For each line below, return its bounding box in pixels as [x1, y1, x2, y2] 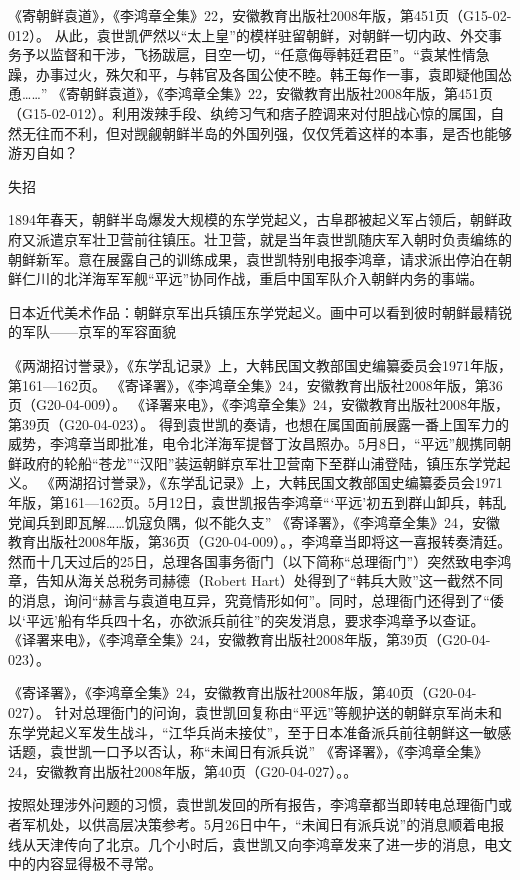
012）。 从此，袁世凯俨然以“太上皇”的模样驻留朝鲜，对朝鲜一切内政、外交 [8, 24, 488, 45]
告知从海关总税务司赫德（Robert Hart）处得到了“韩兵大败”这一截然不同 [35, 570, 503, 591]
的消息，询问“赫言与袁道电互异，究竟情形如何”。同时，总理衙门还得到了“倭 [8, 590, 504, 611]
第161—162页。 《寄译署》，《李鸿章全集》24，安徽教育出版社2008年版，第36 [8, 374, 503, 395]
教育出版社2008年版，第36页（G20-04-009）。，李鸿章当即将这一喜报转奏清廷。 [8, 531, 512, 552]
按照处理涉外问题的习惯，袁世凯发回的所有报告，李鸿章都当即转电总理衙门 [8, 794, 498, 815]
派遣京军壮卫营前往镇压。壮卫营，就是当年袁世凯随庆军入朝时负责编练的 [35, 228, 512, 249]
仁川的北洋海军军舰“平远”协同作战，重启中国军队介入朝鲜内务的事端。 [21, 268, 484, 289]
